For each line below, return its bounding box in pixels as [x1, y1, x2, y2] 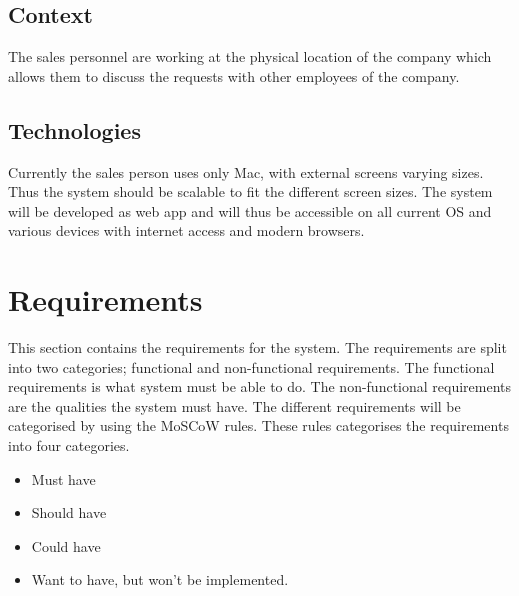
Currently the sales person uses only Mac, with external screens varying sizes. [8, 161, 484, 182]
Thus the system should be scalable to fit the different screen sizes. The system [8, 181, 493, 202]
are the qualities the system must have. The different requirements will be [8, 395, 461, 416]
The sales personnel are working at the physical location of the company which [8, 46, 492, 67]
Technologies [8, 114, 141, 145]
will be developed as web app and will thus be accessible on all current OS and [8, 200, 492, 221]
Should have [31, 502, 107, 523]
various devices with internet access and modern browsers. [8, 220, 365, 241]
